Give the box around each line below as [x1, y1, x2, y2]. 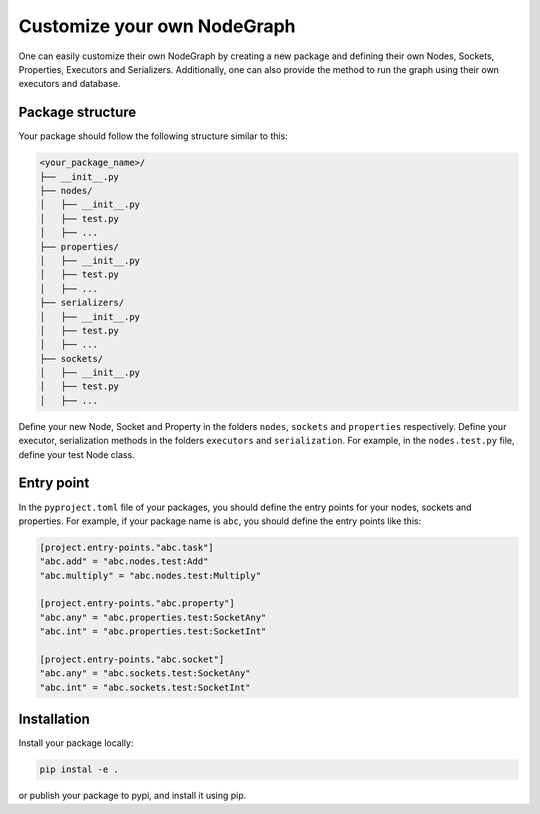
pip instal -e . [39, 764, 120, 775]
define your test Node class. [18, 448, 135, 460]
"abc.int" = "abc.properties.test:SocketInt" [39, 626, 267, 637]
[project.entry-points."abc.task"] [39, 541, 214, 553]
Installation [18, 711, 90, 728]
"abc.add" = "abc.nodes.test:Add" [39, 556, 209, 567]
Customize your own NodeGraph [18, 15, 296, 37]
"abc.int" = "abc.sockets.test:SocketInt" [39, 681, 251, 693]
